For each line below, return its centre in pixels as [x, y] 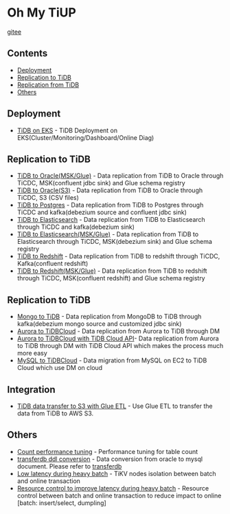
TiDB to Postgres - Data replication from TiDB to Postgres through [110, 205]
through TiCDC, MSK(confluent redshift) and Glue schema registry [111, 278]
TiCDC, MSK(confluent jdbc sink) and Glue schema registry [101, 183]
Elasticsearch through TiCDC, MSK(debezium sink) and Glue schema [115, 242]
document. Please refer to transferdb [69, 466]
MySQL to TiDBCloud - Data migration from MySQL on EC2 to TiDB [112, 360]
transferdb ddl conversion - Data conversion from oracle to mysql [110, 459]
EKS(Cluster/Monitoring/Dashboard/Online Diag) [85, 137]
